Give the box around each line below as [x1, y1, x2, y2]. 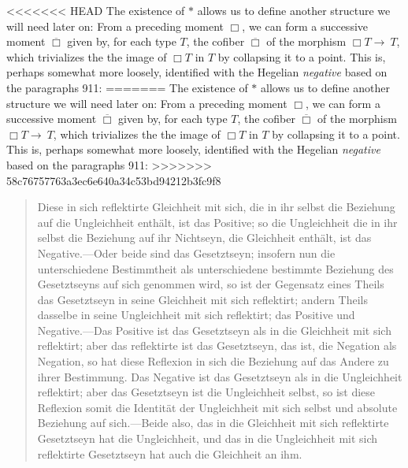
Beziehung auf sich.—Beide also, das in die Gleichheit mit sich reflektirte [37, 414, 389, 431]
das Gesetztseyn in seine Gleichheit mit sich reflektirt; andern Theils [37, 291, 368, 307]
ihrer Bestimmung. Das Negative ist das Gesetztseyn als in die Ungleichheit [37, 368, 402, 384]
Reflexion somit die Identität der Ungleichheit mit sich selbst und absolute [37, 399, 398, 415]
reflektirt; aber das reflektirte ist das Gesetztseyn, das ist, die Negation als [37, 337, 397, 354]
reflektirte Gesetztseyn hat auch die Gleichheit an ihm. [37, 445, 302, 462]
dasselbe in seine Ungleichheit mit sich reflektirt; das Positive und [37, 306, 355, 323]
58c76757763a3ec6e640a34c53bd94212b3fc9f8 [6, 172, 221, 188]
